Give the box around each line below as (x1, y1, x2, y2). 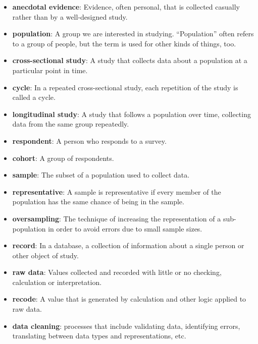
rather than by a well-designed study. (12, 11, 128, 22)
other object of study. (12, 250, 79, 260)
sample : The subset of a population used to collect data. (12, 169, 190, 180)
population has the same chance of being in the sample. (12, 196, 184, 207)
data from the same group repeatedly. (12, 119, 129, 129)
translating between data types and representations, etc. (12, 330, 186, 341)
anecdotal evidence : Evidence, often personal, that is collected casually (12, 2, 240, 12)
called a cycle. (12, 92, 56, 102)
